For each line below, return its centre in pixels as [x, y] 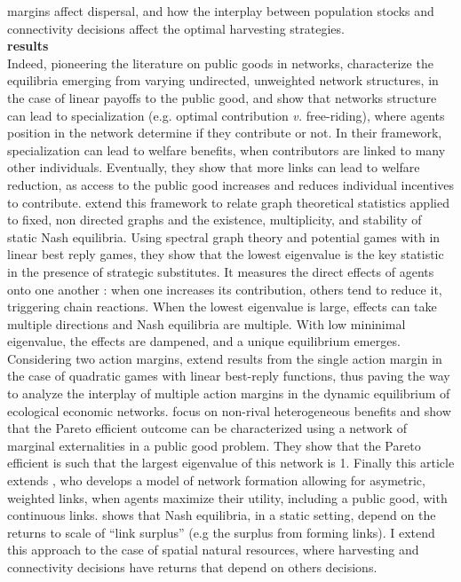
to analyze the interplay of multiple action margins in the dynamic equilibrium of [229, 393]
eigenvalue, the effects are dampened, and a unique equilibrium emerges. [204, 341]
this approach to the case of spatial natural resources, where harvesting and [213, 550]
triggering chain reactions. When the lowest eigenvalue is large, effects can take [222, 307]
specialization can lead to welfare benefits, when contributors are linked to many [227, 149]
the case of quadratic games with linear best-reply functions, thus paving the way [229, 376]
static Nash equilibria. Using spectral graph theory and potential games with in [224, 236]
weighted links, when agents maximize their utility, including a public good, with [227, 497]
